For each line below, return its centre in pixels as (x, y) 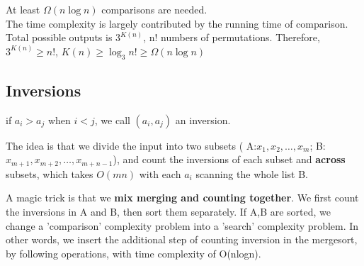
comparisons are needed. (154, 9)
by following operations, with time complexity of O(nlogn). (133, 253)
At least (23, 9)
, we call (112, 120)
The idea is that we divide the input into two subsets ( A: (131, 145)
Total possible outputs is (59, 37)
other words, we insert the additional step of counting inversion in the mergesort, (182, 239)
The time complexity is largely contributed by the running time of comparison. (177, 23)
